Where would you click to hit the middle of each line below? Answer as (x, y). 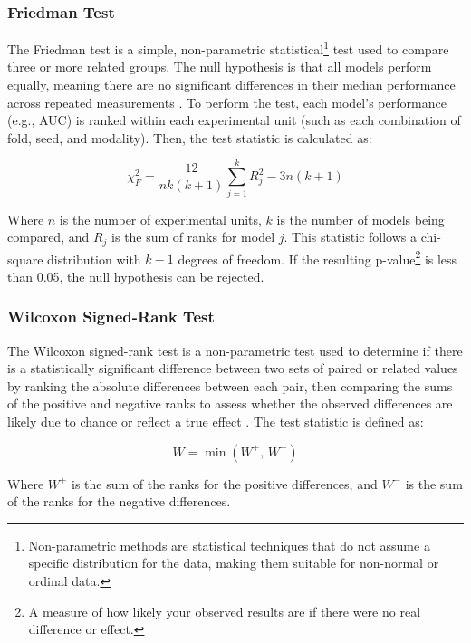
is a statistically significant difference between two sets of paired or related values (233, 368)
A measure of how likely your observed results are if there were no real (225, 611)
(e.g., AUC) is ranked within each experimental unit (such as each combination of (234, 120)
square (25, 259)
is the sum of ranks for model (193, 237)
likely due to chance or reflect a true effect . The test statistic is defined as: (216, 422)
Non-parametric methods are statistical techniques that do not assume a (229, 545)
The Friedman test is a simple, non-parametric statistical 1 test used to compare (228, 48)
